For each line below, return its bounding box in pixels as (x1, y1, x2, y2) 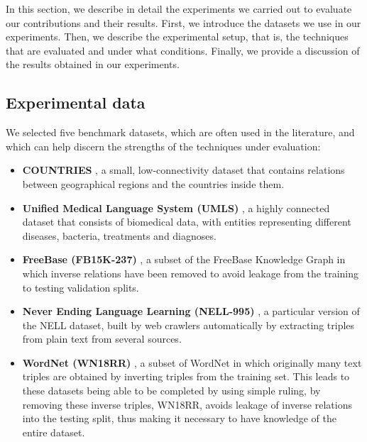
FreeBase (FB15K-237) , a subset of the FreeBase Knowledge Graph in (22, 252, 346, 267)
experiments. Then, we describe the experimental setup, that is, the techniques (6, 29, 349, 44)
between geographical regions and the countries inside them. (22, 176, 285, 191)
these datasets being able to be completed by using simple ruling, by (22, 383, 321, 398)
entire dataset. (22, 424, 85, 439)
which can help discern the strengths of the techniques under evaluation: (6, 138, 321, 153)
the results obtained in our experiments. (6, 57, 180, 72)
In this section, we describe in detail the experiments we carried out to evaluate (6, 1, 352, 16)
